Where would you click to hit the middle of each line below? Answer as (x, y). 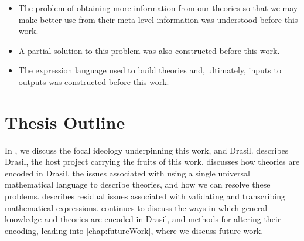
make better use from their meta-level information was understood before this (158, 19)
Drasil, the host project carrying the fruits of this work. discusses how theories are (152, 162)
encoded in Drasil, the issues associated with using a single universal (128, 173)
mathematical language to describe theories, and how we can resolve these (138, 184)
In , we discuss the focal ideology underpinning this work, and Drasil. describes (147, 150)
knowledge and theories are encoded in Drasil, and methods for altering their (143, 219)
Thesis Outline (65, 122)
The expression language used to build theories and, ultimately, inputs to (150, 70)
